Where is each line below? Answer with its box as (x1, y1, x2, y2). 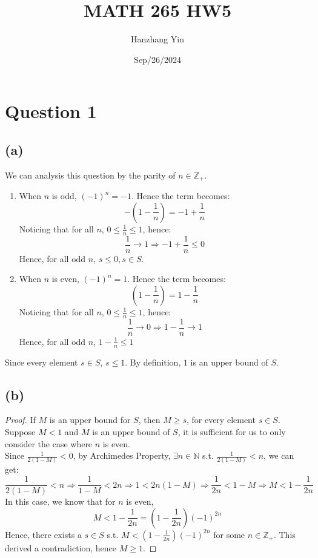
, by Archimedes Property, (73, 449, 171, 462)
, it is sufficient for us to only (177, 425, 286, 438)
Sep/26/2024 (134, 53, 181, 65)
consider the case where (5, 437, 93, 450)
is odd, (51, 189, 77, 202)
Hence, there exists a (5, 528, 82, 540)
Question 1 (5, 99, 97, 123)
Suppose (5, 425, 36, 438)
